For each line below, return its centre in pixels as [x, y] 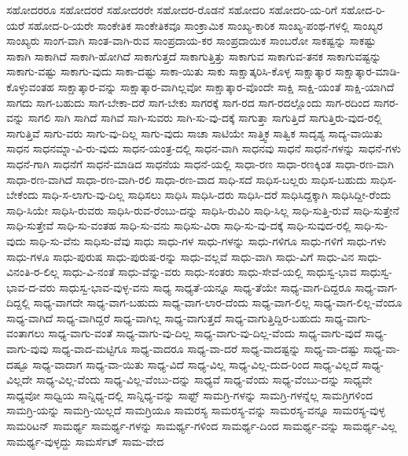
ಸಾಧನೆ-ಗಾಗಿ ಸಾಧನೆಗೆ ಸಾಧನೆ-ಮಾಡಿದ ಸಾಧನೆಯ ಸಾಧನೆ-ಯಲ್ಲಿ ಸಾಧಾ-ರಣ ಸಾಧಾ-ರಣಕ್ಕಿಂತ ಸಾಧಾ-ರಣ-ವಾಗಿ [200, 163]
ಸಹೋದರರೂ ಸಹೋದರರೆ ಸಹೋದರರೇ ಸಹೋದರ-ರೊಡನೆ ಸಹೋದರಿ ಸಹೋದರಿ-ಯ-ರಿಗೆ [172, 9]
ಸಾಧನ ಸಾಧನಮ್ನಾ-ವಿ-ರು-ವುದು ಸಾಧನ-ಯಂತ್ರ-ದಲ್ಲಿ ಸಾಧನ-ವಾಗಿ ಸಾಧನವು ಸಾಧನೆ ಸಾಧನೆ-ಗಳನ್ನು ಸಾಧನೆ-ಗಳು [204, 148]
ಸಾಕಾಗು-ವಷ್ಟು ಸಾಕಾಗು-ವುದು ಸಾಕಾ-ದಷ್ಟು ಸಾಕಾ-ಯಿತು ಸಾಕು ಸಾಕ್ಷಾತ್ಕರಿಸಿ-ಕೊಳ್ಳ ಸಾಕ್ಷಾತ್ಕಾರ [169, 71]
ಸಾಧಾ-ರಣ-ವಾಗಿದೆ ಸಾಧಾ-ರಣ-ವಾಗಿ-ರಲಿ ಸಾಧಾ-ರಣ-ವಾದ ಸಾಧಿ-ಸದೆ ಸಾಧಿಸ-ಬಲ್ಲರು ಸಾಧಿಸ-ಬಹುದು [187, 179]
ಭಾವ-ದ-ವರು [31, 287]
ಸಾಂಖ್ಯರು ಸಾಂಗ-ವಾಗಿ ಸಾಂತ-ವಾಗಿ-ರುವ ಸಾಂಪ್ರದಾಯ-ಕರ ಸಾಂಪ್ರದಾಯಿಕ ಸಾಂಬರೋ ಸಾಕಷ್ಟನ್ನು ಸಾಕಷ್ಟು [191, 40]
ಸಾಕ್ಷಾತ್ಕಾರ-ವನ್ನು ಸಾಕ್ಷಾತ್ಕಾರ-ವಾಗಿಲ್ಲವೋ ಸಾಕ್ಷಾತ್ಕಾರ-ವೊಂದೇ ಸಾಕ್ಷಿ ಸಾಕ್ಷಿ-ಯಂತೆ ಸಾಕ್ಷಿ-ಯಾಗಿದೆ [226, 86]
